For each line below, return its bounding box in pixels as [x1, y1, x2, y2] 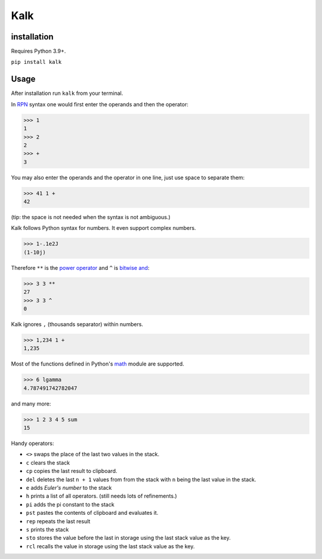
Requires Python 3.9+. [11, 48, 66, 55]
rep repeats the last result [26, 517, 91, 525]
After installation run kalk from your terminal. [11, 90, 123, 97]
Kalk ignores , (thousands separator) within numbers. [11, 320, 143, 328]
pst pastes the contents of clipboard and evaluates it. [26, 509, 159, 517]
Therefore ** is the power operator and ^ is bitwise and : [11, 264, 150, 271]
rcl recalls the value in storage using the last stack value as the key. [26, 542, 195, 549]
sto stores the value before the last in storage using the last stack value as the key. [26, 535, 231, 542]
